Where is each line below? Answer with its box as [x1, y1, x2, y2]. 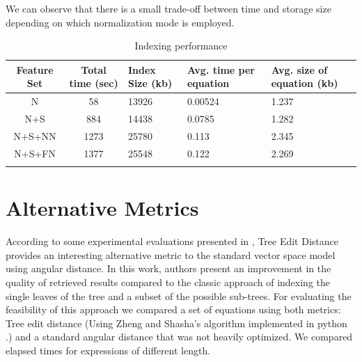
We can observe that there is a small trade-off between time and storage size [6, 1, 331, 15]
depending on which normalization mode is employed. [6, 15, 235, 29]
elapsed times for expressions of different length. [6, 343, 211, 357]
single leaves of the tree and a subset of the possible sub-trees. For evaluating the [6, 288, 352, 303]
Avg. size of [271, 62, 328, 77]
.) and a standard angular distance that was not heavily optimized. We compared [6, 329, 353, 344]
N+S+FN [14, 145, 56, 160]
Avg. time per [187, 62, 255, 77]
